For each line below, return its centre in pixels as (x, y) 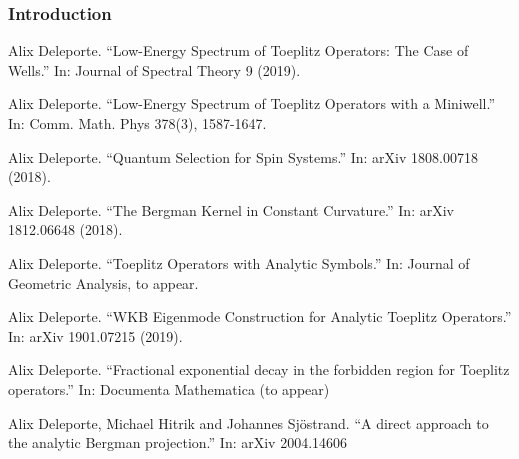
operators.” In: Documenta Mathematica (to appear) (169, 388)
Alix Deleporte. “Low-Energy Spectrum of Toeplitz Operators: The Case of (238, 50)
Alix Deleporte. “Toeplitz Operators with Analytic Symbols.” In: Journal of (239, 262)
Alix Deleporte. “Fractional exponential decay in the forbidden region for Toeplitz (259, 369)
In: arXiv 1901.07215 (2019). (95, 335)
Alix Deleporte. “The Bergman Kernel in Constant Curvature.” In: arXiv (231, 209)
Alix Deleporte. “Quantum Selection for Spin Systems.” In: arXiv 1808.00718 (243, 156)
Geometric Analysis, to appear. (103, 282)
